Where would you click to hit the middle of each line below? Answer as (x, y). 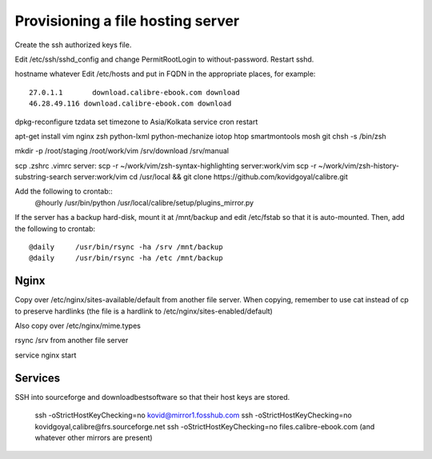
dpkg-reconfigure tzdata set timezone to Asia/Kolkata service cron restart (136, 122)
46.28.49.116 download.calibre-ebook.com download (130, 104)
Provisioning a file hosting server (127, 21)
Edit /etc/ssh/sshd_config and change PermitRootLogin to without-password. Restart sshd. (164, 59)
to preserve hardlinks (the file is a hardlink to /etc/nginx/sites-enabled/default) (144, 311)
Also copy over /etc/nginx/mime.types (78, 326)
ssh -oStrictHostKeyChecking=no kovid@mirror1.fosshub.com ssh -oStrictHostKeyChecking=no (193, 415)
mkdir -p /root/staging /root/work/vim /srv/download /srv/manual (122, 151)
